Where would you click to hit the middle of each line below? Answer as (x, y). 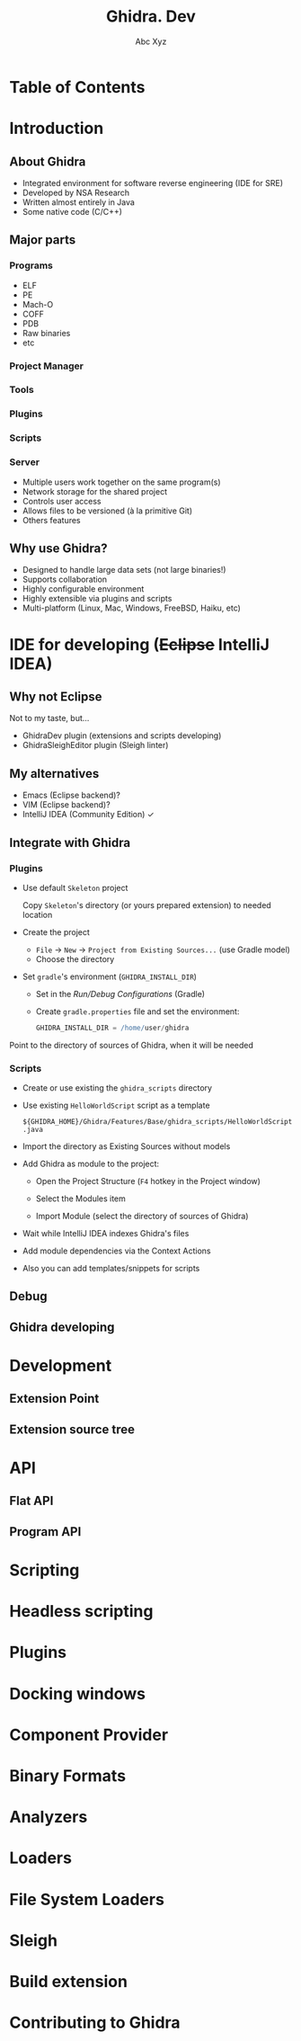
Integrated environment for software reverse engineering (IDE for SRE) (153, 183)
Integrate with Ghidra (70, 842)
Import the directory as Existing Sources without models (126, 1146)
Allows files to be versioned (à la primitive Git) (107, 511)
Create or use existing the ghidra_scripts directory (117, 1088)
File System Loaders (87, 1899)
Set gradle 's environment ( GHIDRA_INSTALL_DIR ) (110, 976)
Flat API (31, 1501)
